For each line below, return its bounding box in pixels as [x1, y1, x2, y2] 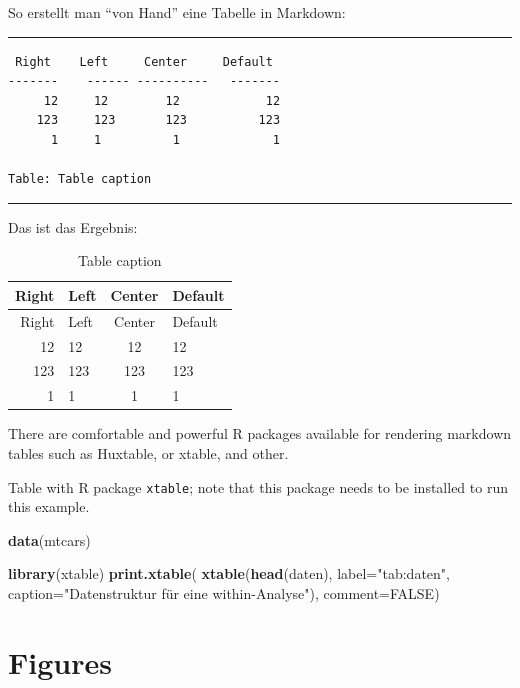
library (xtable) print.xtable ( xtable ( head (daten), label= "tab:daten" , [8, 563, 450, 584]
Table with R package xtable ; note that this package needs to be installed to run [8, 476, 508, 497]
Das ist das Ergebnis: [8, 216, 138, 237]
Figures [8, 641, 112, 682]
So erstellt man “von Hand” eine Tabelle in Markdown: [8, 2, 346, 22]
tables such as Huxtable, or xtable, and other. [8, 443, 289, 463]
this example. [8, 496, 90, 517]
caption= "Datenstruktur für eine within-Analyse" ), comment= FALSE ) [8, 583, 440, 604]
